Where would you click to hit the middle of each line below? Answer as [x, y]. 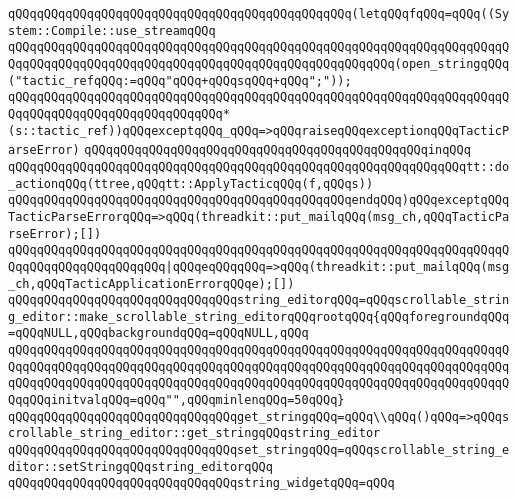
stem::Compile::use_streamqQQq [112, 30]
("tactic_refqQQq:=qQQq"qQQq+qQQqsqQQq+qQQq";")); [180, 80]
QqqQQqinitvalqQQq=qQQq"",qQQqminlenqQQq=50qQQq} [176, 400]
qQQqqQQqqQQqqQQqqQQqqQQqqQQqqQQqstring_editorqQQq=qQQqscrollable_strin [259, 300]
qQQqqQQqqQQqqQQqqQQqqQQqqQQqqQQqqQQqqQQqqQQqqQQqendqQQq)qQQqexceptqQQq [259, 200]
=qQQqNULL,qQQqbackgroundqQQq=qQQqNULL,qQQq [158, 333]
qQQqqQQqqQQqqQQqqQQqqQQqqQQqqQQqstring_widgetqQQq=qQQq [201, 483]
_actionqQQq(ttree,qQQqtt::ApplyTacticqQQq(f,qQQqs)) [191, 183]
